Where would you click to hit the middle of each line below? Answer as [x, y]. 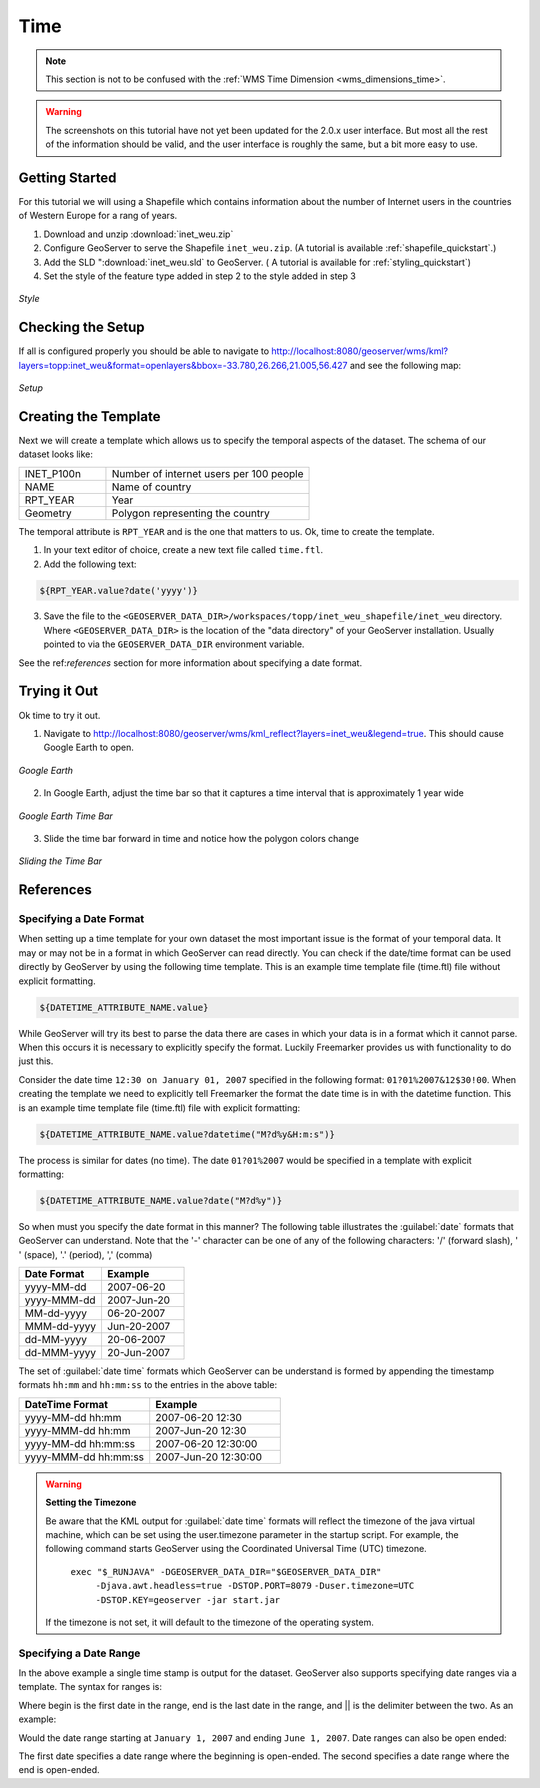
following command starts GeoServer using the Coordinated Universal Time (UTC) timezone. [236, 1549]
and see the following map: [405, 365]
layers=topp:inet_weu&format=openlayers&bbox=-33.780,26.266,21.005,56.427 [183, 365]
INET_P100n [53, 473]
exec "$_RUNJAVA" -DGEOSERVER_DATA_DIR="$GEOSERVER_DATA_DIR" [226, 1571]
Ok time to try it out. [59, 715]
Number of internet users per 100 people [207, 473]
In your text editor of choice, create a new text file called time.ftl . [183, 550]
